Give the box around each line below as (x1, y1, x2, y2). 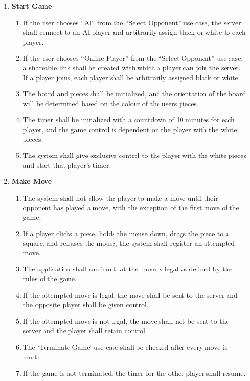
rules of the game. (23, 273, 77, 284)
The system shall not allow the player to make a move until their (23, 192, 218, 202)
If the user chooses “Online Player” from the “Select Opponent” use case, (23, 53, 243, 63)
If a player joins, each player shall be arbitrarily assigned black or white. (23, 72, 240, 82)
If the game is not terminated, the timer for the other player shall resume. (23, 368, 246, 378)
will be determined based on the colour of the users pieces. (23, 98, 199, 108)
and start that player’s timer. (23, 159, 111, 170)
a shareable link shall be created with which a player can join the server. (23, 62, 241, 72)
